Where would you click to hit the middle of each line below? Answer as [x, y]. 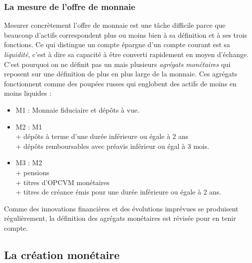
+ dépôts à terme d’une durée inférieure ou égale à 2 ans [102, 136]
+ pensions [32, 172]
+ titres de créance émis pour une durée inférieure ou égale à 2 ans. [118, 192]
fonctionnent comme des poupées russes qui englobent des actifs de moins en [120, 83]
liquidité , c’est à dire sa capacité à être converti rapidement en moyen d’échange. [126, 54]
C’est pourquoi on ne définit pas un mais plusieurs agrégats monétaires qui [117, 64]
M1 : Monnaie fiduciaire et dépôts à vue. [77, 109]
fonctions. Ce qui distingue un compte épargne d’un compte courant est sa [117, 44]
